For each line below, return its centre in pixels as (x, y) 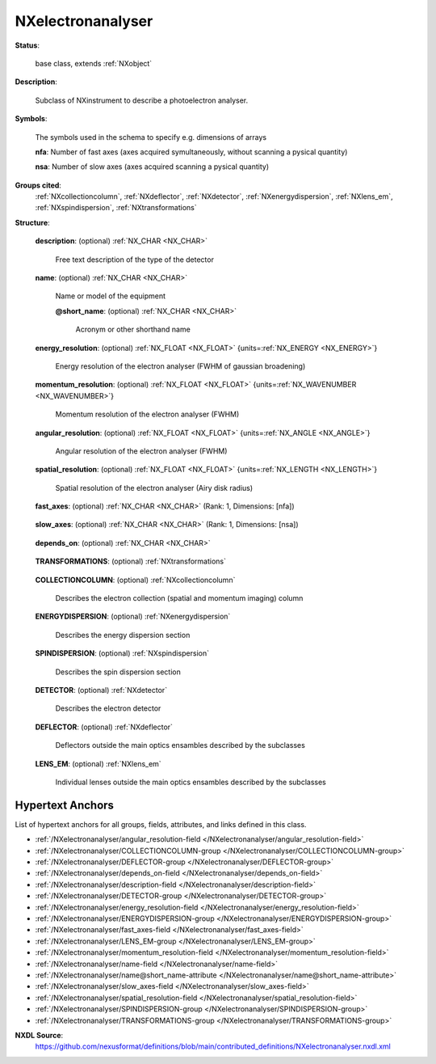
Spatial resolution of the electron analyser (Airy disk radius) (154, 488)
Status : (27, 45)
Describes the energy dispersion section (123, 635)
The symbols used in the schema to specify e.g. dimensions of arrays (151, 137)
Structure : (32, 222)
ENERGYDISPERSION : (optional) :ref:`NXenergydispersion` (133, 616)
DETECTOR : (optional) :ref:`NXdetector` (101, 690)
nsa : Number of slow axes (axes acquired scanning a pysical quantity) (152, 167)
